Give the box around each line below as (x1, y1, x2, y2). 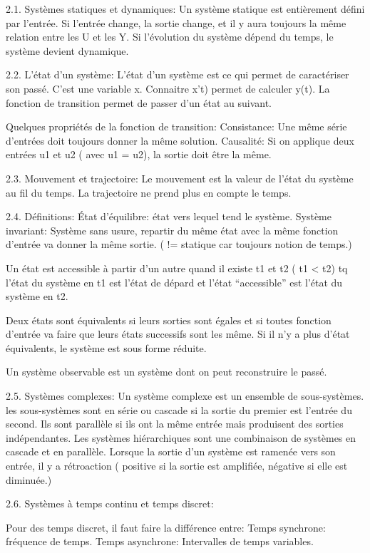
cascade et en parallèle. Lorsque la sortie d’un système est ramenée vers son (6, 444, 336, 459)
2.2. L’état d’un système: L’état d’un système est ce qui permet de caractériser (6, 67, 349, 82)
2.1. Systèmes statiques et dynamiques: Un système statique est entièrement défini (6, 1, 365, 16)
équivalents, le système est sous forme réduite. (6, 340, 207, 355)
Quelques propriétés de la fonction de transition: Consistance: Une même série (6, 119, 347, 134)
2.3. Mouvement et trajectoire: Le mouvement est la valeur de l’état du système (6, 170, 354, 185)
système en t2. (6, 289, 68, 304)
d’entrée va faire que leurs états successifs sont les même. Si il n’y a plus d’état (6, 326, 350, 341)
